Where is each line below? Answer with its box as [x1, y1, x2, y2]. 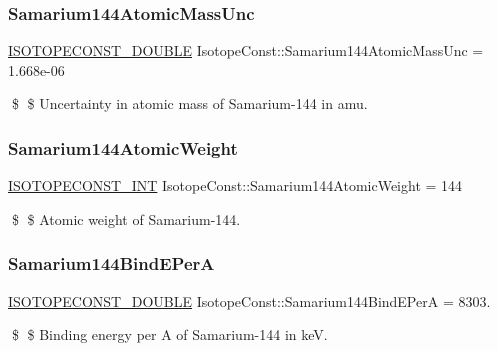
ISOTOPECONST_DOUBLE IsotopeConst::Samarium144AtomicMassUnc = [8, 40, 484, 61]
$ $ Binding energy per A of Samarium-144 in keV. [11, 324, 328, 345]
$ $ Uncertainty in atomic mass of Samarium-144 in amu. [11, 93, 368, 114]
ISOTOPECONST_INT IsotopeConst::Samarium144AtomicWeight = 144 [8, 175, 463, 196]
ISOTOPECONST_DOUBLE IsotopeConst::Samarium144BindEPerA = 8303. [8, 290, 491, 311]
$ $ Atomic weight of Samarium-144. [11, 208, 241, 229]
